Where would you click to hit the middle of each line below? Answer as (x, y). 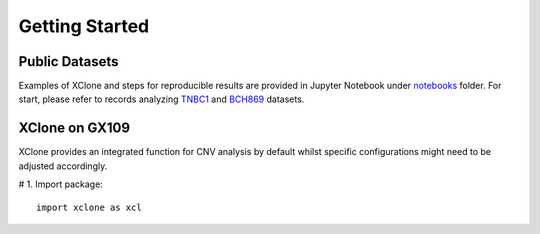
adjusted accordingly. (63, 166)
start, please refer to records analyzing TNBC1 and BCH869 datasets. (161, 99)
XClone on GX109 (74, 128)
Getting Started (84, 26)
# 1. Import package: (61, 184)
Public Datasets (68, 61)
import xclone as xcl (89, 207)
